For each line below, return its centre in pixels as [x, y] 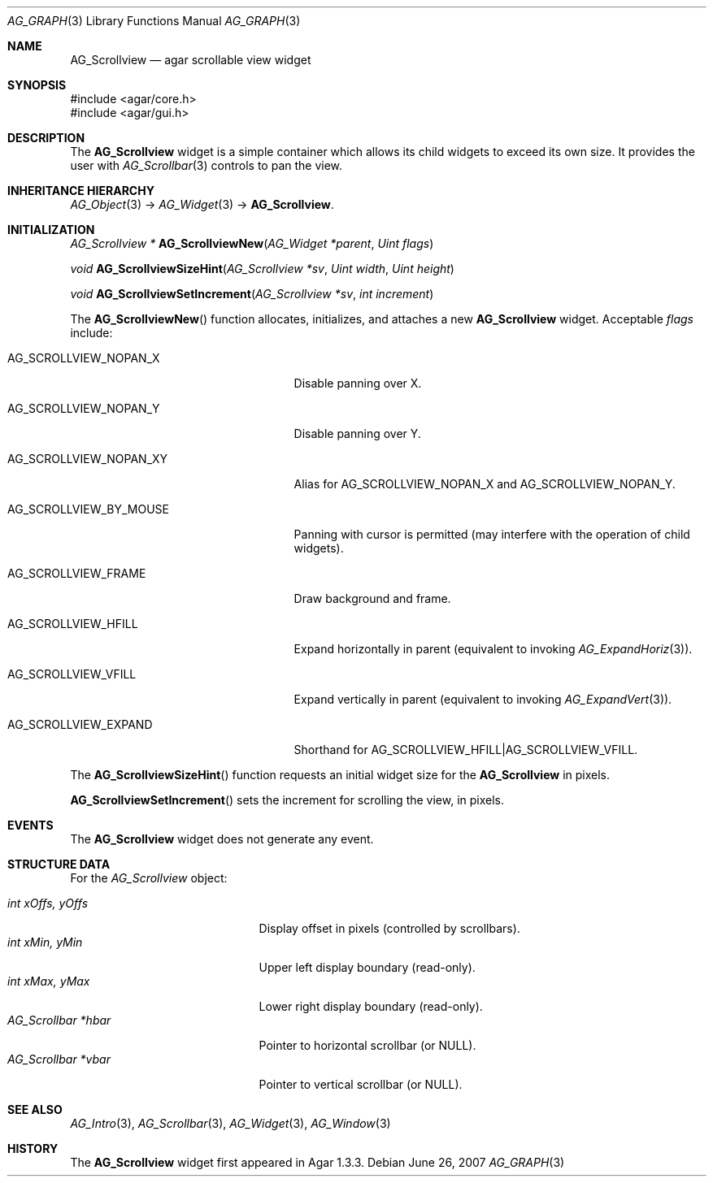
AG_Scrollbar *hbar [59, 1020]
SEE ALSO [35, 1109]
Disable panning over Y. [357, 433]
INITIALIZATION [51, 230]
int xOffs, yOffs [48, 903]
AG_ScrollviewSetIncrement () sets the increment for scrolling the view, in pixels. [287, 800]
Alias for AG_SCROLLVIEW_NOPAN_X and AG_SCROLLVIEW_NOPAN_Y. [485, 484]
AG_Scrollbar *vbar [59, 1059]
